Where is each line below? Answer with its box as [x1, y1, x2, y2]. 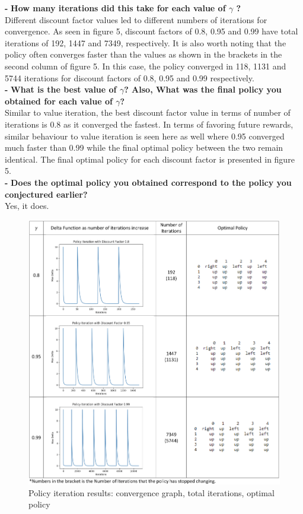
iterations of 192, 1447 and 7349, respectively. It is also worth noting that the [5, 36, 286, 49]
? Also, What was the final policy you [124, 83, 282, 96]
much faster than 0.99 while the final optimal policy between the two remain [5, 141, 283, 154]
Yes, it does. [5, 199, 49, 212]
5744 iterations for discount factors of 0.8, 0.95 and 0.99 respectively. [5, 71, 254, 84]
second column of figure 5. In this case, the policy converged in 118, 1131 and [5, 59, 286, 72]
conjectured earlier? [5, 188, 88, 200]
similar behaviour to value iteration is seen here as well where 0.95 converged [5, 129, 285, 142]
